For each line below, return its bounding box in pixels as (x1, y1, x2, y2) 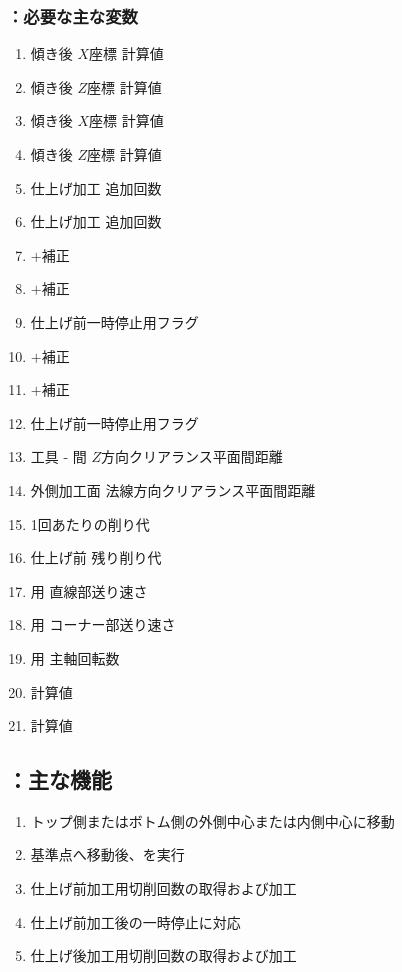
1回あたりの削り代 (30, 513, 150, 534)
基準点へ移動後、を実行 (30, 844, 185, 865)
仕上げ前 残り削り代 (30, 547, 162, 568)
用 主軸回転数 (30, 647, 120, 668)
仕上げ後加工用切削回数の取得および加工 (30, 945, 297, 966)
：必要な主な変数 (7, 3, 138, 28)
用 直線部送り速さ (30, 580, 148, 601)
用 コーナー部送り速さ (30, 614, 176, 635)
